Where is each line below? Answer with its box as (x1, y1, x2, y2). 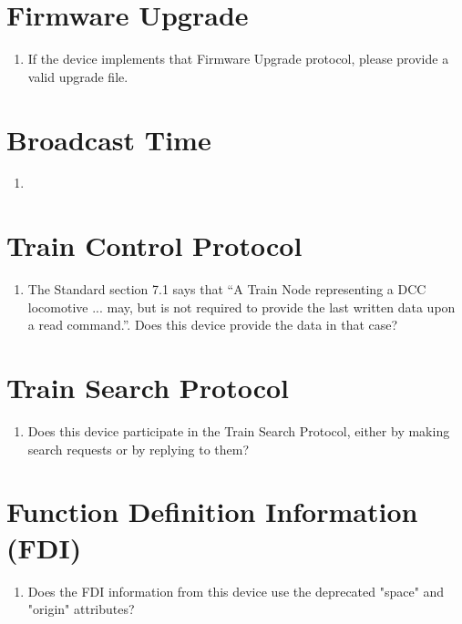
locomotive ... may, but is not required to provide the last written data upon (27, 297, 456, 316)
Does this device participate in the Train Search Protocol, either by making (27, 422, 450, 441)
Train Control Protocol (6, 227, 303, 264)
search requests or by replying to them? (27, 439, 250, 458)
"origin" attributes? (27, 599, 135, 619)
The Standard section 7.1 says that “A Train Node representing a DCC (27, 280, 426, 299)
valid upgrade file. (27, 66, 128, 86)
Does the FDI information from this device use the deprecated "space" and (27, 581, 445, 600)
